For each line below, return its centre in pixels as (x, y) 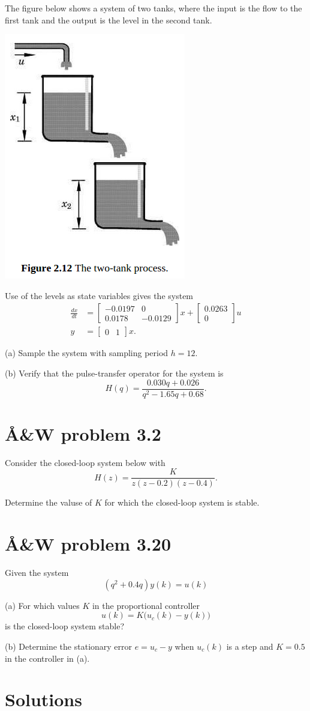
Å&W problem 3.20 (88, 544)
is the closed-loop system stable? (65, 626)
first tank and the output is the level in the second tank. (109, 20)
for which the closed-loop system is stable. (182, 502)
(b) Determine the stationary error (69, 646)
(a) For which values (42, 605)
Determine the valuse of (49, 502)
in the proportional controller (146, 605)
